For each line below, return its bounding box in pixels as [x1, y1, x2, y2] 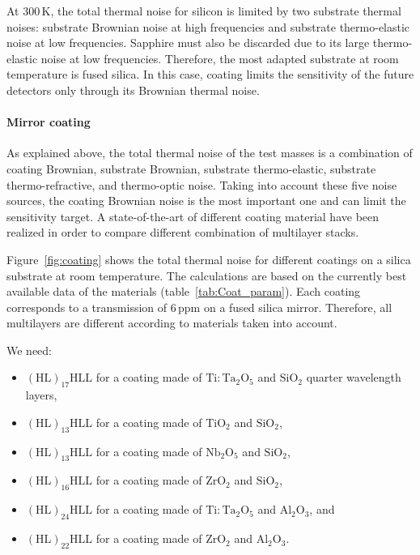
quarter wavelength [306, 369, 401, 386]
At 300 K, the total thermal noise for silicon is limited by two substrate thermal [6, 2, 401, 19]
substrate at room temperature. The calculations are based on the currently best [6, 267, 407, 284]
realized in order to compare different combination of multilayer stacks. [6, 224, 359, 241]
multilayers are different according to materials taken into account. [6, 314, 337, 331]
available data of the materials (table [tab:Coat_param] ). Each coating [6, 283, 361, 300]
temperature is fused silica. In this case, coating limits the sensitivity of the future [6, 66, 414, 83]
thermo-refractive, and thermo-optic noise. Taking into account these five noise [6, 176, 397, 193]
